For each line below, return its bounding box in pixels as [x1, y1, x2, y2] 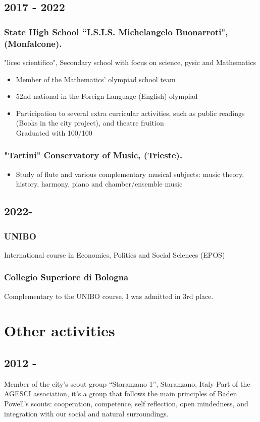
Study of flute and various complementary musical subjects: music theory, [16, 168, 244, 179]
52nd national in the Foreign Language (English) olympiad [16, 91, 198, 101]
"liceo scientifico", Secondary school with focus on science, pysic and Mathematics [4, 56, 256, 67]
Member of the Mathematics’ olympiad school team [16, 74, 176, 84]
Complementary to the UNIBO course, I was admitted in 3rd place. [4, 290, 214, 301]
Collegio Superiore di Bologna [4, 271, 129, 283]
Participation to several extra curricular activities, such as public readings [16, 107, 245, 118]
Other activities [4, 320, 115, 341]
